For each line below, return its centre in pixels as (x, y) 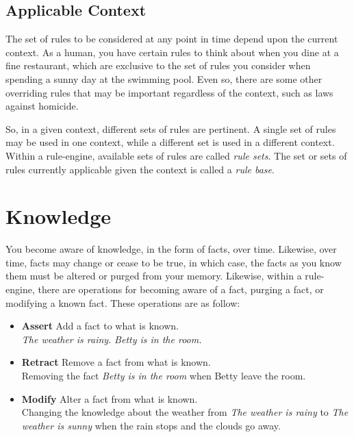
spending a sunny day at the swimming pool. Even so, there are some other (164, 78)
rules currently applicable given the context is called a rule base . (140, 169)
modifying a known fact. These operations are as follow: (123, 302)
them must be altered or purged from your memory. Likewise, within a (154, 276)
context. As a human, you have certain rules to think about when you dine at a (172, 52)
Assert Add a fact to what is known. (100, 326)
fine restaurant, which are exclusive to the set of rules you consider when (158, 65)
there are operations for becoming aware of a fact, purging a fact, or (181, 289)
